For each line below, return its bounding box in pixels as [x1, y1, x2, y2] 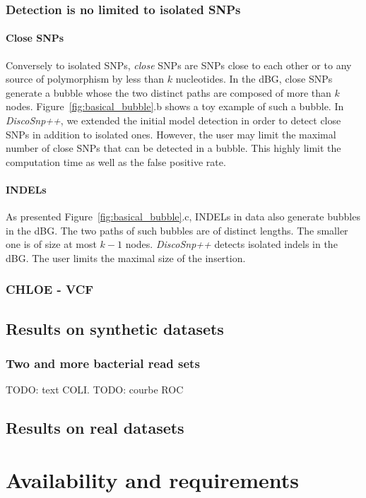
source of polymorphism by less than [6, 71, 164, 86]
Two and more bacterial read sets [6, 355, 200, 372]
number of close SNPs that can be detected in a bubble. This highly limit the [6, 141, 341, 155]
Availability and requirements [6, 465, 299, 494]
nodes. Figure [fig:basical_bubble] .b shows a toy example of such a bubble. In [6, 99, 344, 114]
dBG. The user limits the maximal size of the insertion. [6, 250, 246, 265]
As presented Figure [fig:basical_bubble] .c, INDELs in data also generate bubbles [6, 209, 360, 224]
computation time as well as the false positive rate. [6, 154, 226, 169]
